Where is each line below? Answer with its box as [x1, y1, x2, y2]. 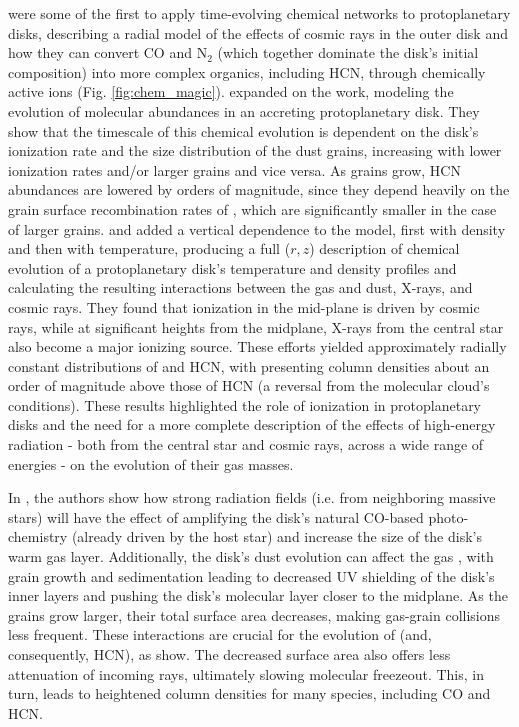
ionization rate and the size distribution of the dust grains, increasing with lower [8, 140, 502, 161]
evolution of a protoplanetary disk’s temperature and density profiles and [8, 257, 457, 278]
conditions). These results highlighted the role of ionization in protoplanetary [8, 394, 482, 415]
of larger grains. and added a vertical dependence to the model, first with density [8, 218, 506, 239]
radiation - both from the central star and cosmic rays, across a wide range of [8, 434, 484, 455]
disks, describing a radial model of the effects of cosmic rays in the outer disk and [8, 22, 508, 43]
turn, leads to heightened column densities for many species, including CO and [8, 683, 491, 704]
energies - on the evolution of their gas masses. [8, 453, 294, 474]
